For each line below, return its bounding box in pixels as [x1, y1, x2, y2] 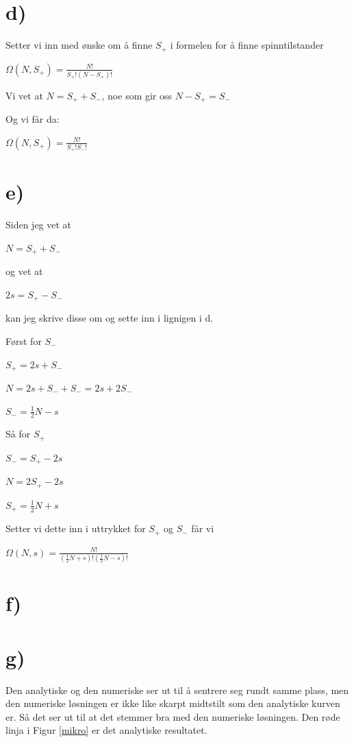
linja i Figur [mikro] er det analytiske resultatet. [5, 723, 207, 737]
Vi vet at [5, 88, 43, 102]
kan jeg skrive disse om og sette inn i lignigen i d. [5, 311, 214, 325]
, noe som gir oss [101, 88, 173, 102]
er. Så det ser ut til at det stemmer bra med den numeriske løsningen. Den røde [5, 709, 340, 723]
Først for [5, 333, 42, 348]
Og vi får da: [5, 112, 60, 126]
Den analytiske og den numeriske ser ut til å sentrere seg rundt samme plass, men [5, 682, 349, 697]
